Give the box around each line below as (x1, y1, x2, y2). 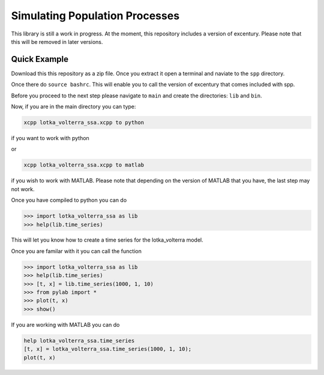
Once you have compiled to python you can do (11, 197, 127, 204)
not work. (11, 185, 35, 192)
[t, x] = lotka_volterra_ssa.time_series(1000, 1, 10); (23, 346, 192, 353)
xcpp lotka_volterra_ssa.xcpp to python (23, 119, 144, 126)
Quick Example (11, 54, 69, 64)
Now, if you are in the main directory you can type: (11, 103, 136, 111)
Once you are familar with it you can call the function (11, 247, 142, 255)
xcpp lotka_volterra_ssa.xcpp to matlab (23, 162, 144, 168)
